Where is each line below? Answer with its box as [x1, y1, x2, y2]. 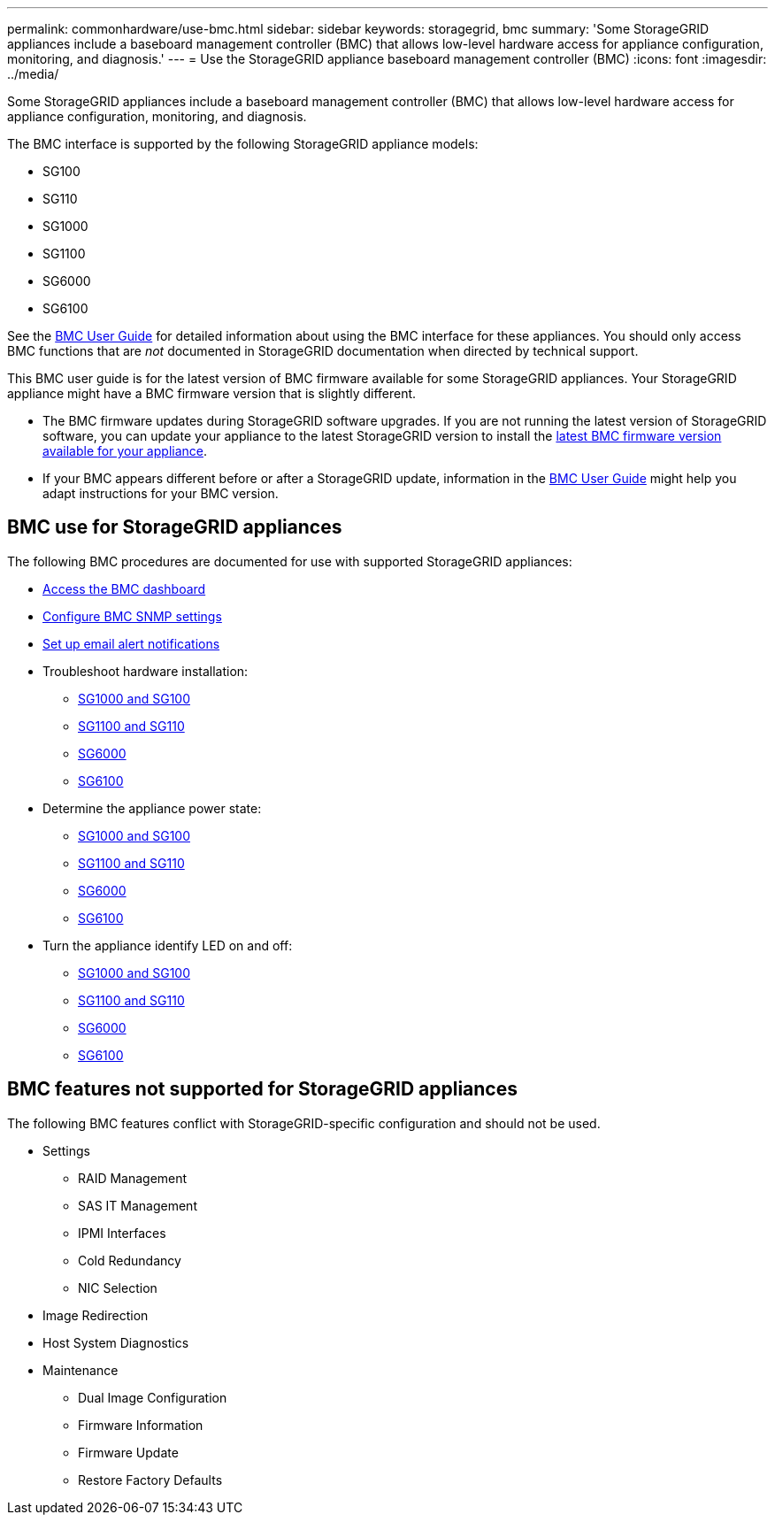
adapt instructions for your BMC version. [42, 486, 279, 501]
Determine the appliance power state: [42, 800, 262, 816]
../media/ [7, 66, 59, 81]
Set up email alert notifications [42, 635, 220, 651]
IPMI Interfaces [78, 1225, 166, 1241]
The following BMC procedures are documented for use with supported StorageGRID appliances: [7, 553, 572, 569]
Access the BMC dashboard [42, 580, 206, 596]
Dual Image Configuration [78, 1389, 227, 1405]
